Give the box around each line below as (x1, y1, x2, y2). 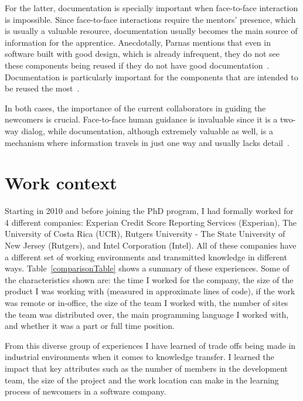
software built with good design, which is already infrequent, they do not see (5, 47, 280, 60)
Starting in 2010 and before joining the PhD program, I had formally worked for (5, 205, 294, 217)
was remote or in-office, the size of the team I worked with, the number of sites (5, 297, 288, 308)
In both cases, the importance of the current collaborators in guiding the (5, 101, 266, 114)
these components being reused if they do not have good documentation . (5, 59, 270, 71)
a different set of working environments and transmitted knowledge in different (5, 250, 287, 263)
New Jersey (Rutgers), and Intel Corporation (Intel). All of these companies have (5, 239, 297, 252)
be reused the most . (5, 82, 80, 94)
